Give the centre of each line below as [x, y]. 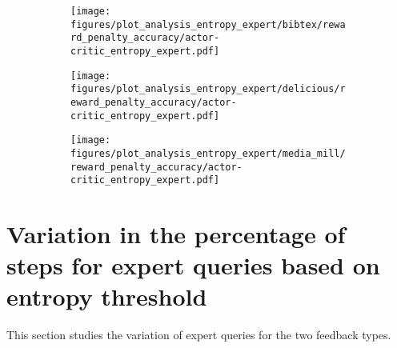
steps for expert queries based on [193, 265]
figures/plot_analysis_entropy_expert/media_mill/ [208, 153]
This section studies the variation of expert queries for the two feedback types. [199, 335]
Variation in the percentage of [176, 234]
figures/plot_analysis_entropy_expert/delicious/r [208, 89]
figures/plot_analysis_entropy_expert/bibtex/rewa [208, 24]
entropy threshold [107, 296]
